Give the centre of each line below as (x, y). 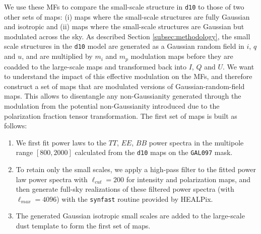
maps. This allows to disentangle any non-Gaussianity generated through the (123, 96)
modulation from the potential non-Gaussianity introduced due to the (112, 105)
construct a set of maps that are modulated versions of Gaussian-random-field (124, 86)
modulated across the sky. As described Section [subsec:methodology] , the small (127, 36)
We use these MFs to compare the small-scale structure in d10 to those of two (124, 7)
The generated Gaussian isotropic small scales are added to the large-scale (130, 216)
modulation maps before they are (182, 56)
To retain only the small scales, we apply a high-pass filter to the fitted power (136, 169)
